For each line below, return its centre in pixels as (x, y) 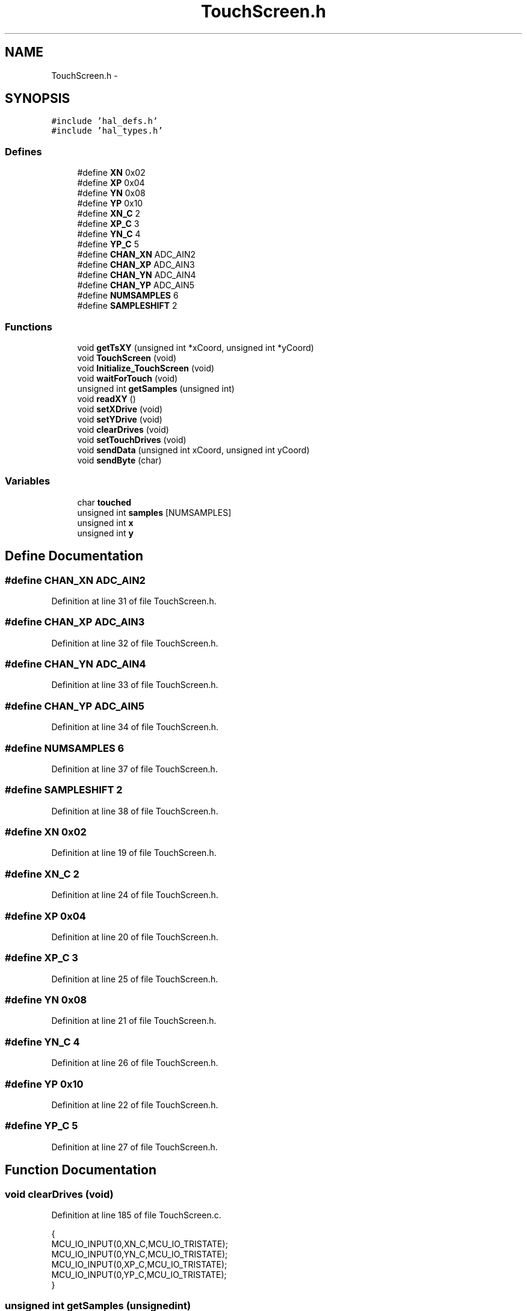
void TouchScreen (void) (127, 358)
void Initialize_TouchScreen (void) (146, 368)
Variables (28, 481)
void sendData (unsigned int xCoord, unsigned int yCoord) (193, 450)
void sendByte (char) (119, 460)
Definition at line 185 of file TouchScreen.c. (136, 1215)
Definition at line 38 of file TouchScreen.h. (135, 811)
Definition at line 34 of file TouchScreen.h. (135, 727)
